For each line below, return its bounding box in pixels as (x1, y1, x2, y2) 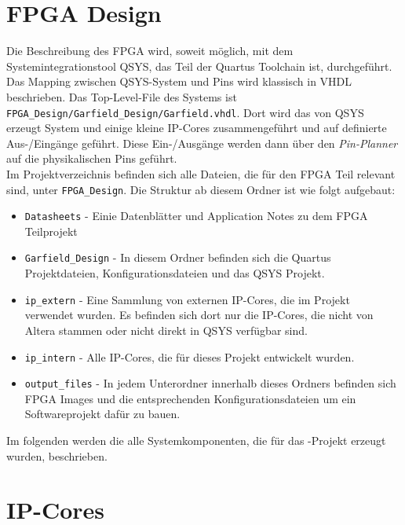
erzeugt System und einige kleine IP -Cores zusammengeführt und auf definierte (6, 119, 387, 136)
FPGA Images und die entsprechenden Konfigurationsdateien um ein (24, 390, 356, 406)
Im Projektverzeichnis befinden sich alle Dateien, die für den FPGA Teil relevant (6, 165, 396, 182)
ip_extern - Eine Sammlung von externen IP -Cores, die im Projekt (24, 291, 350, 307)
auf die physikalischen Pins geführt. (6, 150, 177, 167)
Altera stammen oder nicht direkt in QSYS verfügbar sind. (24, 321, 308, 338)
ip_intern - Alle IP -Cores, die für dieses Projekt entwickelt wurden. (24, 348, 355, 365)
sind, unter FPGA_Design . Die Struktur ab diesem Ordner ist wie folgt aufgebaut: (6, 181, 396, 197)
